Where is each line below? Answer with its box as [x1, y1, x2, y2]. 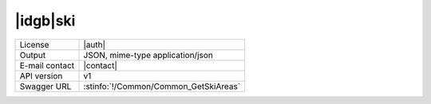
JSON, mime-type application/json [83, 49, 213, 60]
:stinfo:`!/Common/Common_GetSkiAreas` [83, 80, 241, 91]
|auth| [83, 39, 106, 50]
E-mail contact [19, 60, 75, 71]
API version [19, 70, 63, 81]
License [19, 39, 49, 50]
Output [19, 49, 46, 60]
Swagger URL [19, 80, 72, 91]
